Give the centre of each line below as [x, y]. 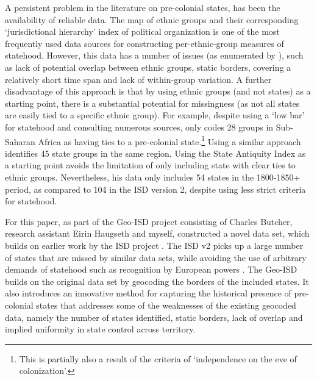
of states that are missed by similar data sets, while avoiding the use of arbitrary [156, 257]
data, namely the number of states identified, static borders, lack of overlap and [154, 317]
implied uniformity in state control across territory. [100, 329]
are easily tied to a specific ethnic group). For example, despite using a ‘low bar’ [155, 115]
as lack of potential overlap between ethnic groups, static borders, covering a [148, 67]
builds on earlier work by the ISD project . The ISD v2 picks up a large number [154, 245]
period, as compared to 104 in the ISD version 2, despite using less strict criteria [155, 189]
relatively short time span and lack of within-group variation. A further [138, 79]
